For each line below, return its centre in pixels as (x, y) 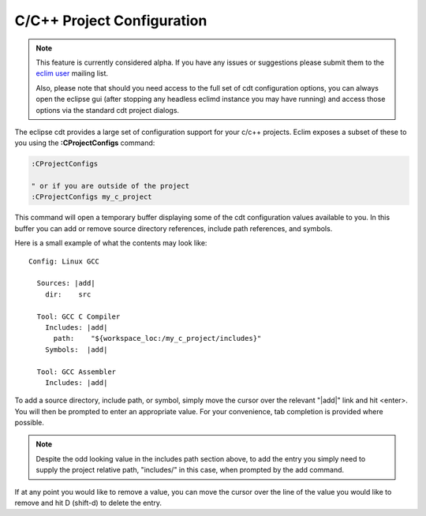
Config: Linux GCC (64, 261)
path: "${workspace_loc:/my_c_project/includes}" (157, 338)
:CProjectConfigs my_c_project (92, 197)
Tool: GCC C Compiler (78, 316)
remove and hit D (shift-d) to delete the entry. (88, 503)
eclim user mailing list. (72, 73)
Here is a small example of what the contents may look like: (111, 243)
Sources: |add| (66, 283)
